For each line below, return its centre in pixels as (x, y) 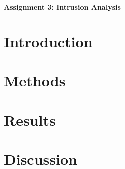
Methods (35, 80)
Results (30, 120)
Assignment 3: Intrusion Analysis (62, 7)
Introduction (48, 41)
